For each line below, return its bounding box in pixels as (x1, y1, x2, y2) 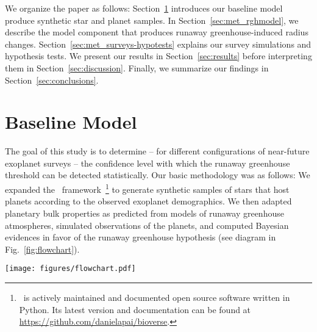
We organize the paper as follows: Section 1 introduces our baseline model (5, 2, 283, 14)
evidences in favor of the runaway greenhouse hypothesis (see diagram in (5, 231, 276, 244)
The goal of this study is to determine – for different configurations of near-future (5, 145, 310, 157)
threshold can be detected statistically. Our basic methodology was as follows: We (5, 168, 310, 181)
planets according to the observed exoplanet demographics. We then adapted (5, 195, 292, 208)
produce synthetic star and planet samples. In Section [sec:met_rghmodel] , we (5, 13, 299, 26)
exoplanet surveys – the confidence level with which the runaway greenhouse (5, 156, 290, 169)
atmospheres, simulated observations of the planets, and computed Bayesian (5, 218, 289, 231)
